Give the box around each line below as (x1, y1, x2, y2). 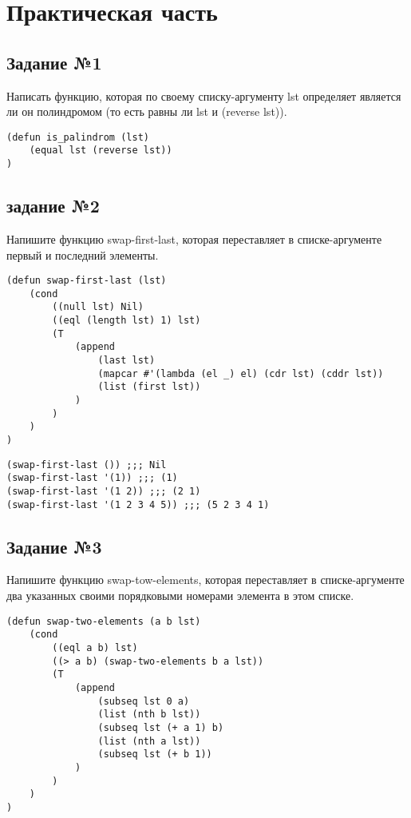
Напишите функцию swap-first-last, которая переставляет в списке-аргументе (6, 230, 382, 247)
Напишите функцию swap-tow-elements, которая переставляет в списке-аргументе (6, 571, 405, 588)
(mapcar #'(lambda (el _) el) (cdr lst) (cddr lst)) (97, 367, 384, 379)
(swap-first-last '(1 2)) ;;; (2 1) (6, 485, 201, 497)
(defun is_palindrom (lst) (6, 131, 149, 143)
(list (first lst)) (97, 381, 201, 393)
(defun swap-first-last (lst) (6, 275, 167, 287)
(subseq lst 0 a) (97, 695, 190, 707)
